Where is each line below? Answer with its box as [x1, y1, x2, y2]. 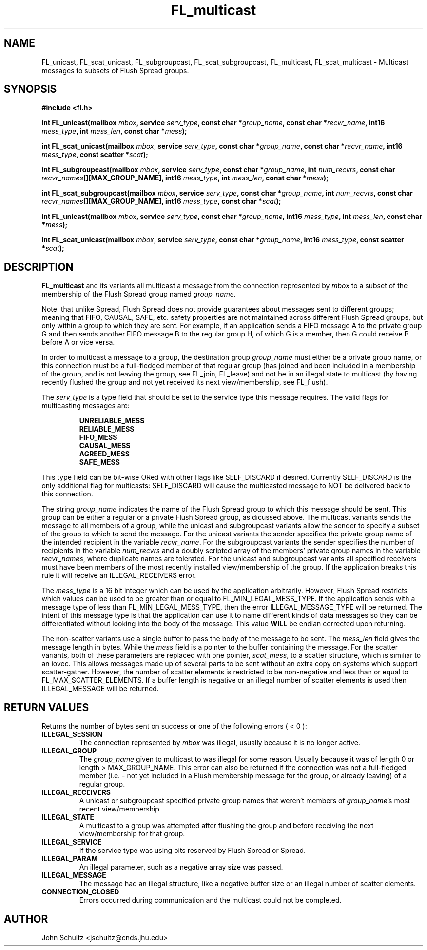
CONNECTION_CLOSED [41, 888, 119, 896]
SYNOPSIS [4, 83, 57, 96]
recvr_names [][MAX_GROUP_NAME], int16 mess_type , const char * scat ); [41, 197, 281, 206]
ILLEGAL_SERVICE [41, 838, 102, 847]
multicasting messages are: [41, 401, 130, 410]
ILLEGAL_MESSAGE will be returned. [41, 684, 159, 693]
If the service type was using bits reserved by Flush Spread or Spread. [79, 846, 306, 855]
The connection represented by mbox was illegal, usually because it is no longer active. [79, 738, 361, 747]
